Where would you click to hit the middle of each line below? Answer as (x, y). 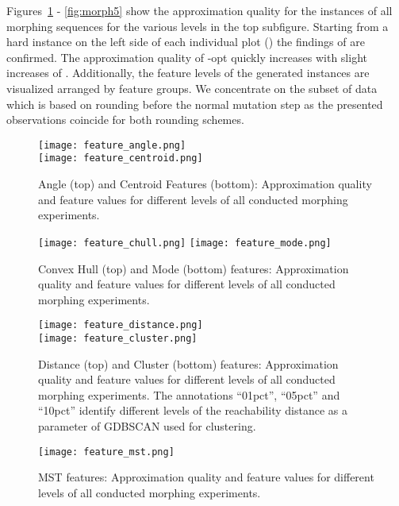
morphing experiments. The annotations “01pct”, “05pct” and (189, 394)
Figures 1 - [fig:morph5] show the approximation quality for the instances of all (199, 10)
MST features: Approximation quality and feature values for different (206, 477)
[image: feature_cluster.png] (118, 338)
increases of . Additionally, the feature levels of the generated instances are (188, 73)
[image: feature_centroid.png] (121, 158)
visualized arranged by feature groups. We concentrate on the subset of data (192, 88)
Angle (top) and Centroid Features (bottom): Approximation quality (205, 184)
